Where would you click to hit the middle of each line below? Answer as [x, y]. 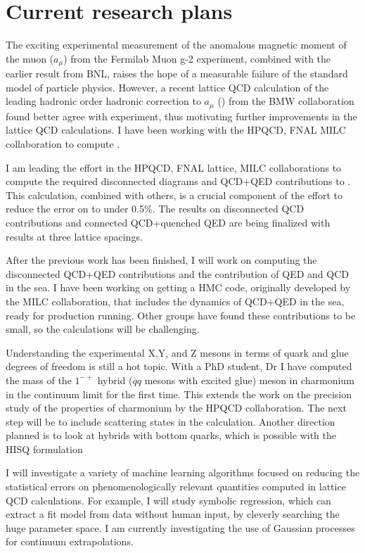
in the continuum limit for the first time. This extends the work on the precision [179, 394]
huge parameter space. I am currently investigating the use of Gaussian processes [180, 527]
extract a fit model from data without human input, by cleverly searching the [173, 514]
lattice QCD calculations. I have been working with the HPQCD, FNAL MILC [176, 130]
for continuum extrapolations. [70, 541]
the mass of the [39, 380]
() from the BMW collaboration [286, 101]
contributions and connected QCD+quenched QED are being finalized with [168, 222]
